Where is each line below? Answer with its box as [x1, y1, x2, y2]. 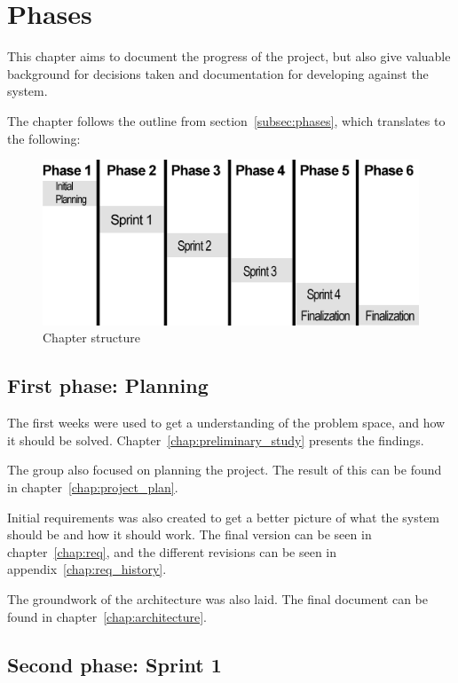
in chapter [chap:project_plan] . [7, 478, 178, 496]
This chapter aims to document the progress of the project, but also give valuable [7, 47, 451, 66]
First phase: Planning [7, 372, 209, 399]
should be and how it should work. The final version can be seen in [7, 525, 372, 544]
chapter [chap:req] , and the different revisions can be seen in [7, 542, 337, 561]
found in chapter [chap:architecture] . [7, 607, 207, 625]
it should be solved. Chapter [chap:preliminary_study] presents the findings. [7, 430, 424, 449]
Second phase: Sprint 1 [7, 650, 222, 678]
